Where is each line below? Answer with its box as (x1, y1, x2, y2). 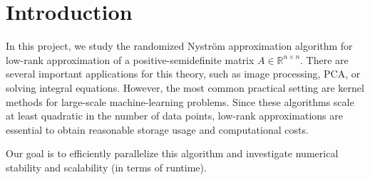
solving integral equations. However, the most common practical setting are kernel (6, 80, 364, 95)
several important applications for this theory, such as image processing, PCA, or (6, 66, 361, 81)
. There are (300, 52, 349, 67)
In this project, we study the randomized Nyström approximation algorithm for (6, 38, 353, 53)
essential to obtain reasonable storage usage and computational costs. (6, 122, 309, 137)
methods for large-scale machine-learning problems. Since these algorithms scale (6, 94, 354, 109)
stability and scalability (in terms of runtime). (6, 159, 207, 174)
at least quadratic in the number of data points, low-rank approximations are (6, 108, 343, 123)
